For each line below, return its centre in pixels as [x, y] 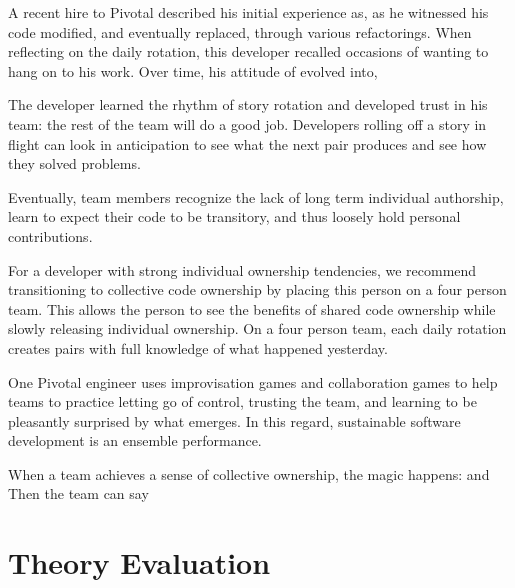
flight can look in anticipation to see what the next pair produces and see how [247, 143]
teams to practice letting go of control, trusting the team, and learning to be [242, 401]
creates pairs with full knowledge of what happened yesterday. [198, 347]
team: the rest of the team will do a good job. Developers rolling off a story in [247, 123]
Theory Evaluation [139, 562]
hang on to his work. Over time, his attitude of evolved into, [193, 70]
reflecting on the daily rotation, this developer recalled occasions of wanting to [248, 51]
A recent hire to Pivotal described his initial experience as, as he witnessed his [248, 12]
